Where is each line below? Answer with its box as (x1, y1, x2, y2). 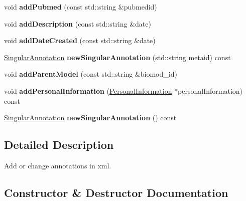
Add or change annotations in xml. (4, 160, 111, 170)
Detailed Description (4, 137, 114, 152)
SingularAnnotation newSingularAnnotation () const (4, 112, 177, 123)
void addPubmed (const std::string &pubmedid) (4, 2, 157, 12)
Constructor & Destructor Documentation (4, 184, 228, 200)
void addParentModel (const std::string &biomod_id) (4, 69, 177, 79)
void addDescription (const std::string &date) (4, 18, 151, 29)
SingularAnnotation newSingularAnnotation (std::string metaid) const (4, 52, 231, 62)
